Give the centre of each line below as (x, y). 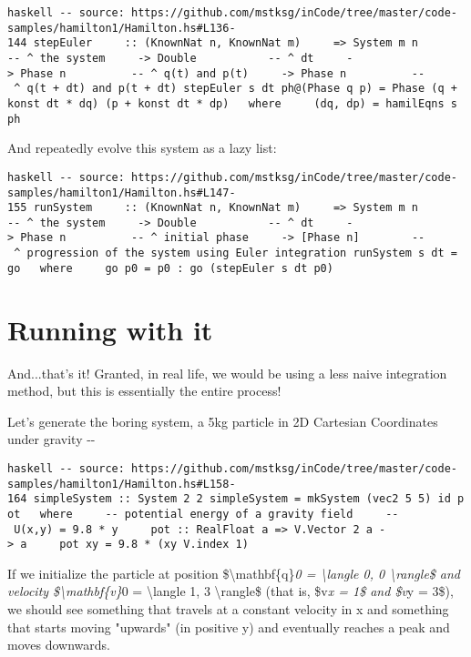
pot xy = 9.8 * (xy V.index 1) (154, 545)
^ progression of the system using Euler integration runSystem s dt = (235, 253)
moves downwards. (59, 645)
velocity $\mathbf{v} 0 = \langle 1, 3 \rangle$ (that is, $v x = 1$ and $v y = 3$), (230, 591)
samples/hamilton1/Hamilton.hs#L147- (122, 192)
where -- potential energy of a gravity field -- (219, 514)
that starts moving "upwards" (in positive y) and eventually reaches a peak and (229, 627)
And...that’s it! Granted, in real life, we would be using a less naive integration (227, 373)
